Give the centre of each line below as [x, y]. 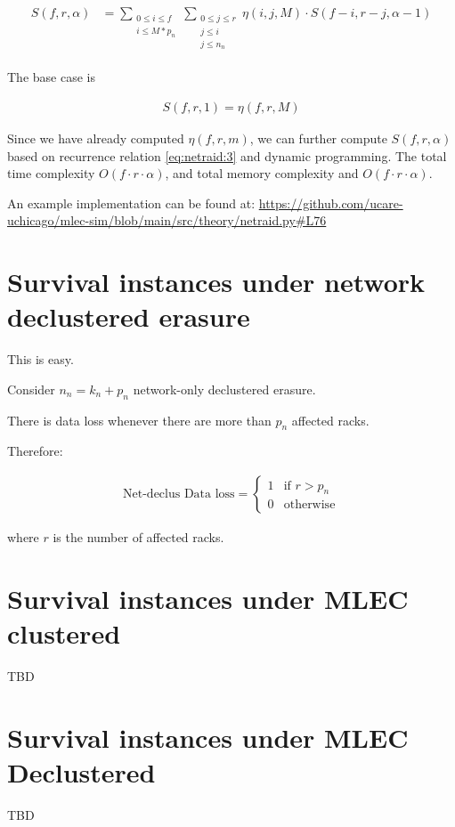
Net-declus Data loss [179, 495]
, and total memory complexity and [262, 173]
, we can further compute [318, 138]
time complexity [51, 173]
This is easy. [41, 359]
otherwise [309, 505]
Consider [31, 389]
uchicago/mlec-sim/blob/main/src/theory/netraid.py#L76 [167, 220]
